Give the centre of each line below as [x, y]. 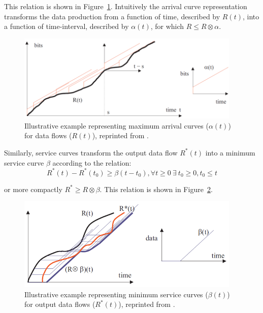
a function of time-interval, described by [67, 26]
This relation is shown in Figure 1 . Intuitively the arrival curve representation [126, 6]
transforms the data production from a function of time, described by [112, 16]
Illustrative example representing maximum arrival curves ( [117, 125]
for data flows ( [48, 135]
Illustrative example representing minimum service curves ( [116, 294]
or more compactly [33, 189]
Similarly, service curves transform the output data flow [91, 152]
